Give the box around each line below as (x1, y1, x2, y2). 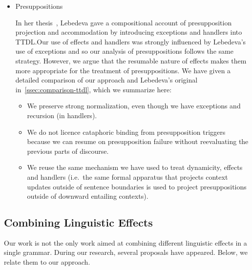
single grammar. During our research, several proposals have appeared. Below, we (4, 247, 248, 257)
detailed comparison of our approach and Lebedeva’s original (15, 75, 198, 85)
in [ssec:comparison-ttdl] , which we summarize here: (15, 84, 172, 94)
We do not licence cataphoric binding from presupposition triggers (27, 126, 226, 137)
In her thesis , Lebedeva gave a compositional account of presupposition (15, 17, 232, 27)
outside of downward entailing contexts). (27, 191, 148, 201)
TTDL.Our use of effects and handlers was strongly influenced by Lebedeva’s (15, 36, 246, 46)
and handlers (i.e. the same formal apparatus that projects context (27, 171, 228, 182)
